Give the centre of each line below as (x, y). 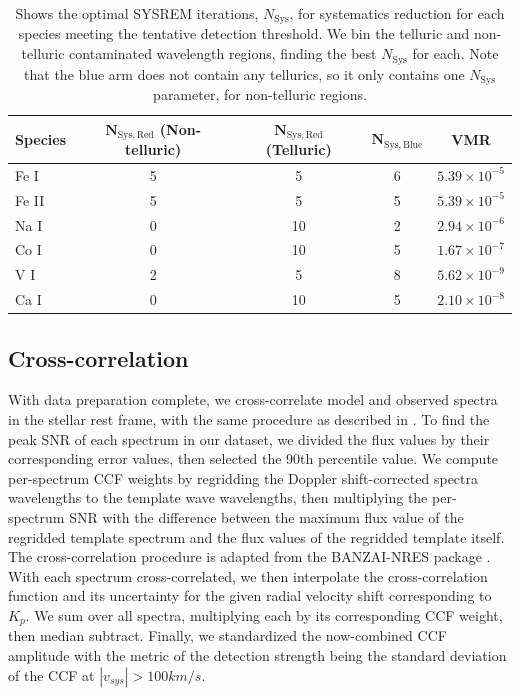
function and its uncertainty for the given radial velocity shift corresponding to (250, 595)
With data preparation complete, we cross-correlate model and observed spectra (253, 399)
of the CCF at (51, 674)
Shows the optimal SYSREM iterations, (137, 13)
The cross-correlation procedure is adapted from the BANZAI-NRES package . (249, 556)
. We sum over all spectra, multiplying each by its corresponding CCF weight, (264, 614)
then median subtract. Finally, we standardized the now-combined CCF (227, 635)
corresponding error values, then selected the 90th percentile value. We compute (253, 458)
